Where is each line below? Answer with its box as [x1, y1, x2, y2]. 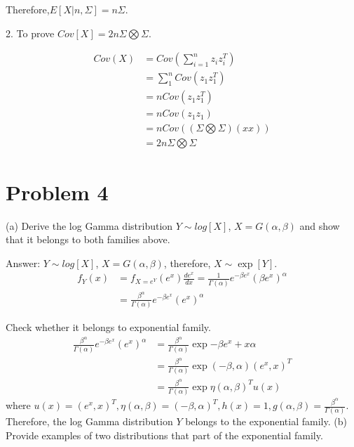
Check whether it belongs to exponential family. [6, 319, 211, 334]
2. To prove [6, 25, 55, 40]
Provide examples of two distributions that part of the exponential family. [6, 427, 323, 442]
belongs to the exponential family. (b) [185, 414, 347, 429]
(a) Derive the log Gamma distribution [6, 218, 173, 233]
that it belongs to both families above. [6, 232, 170, 247]
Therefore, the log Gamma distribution [6, 414, 173, 429]
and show [299, 218, 340, 233]
